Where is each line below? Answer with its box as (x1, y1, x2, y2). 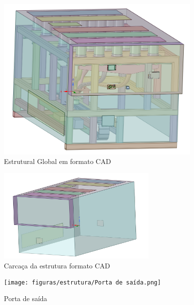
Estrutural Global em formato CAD (4, 156, 111, 166)
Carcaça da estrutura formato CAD (4, 260, 110, 270)
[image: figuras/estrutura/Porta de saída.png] (4, 279, 161, 286)
